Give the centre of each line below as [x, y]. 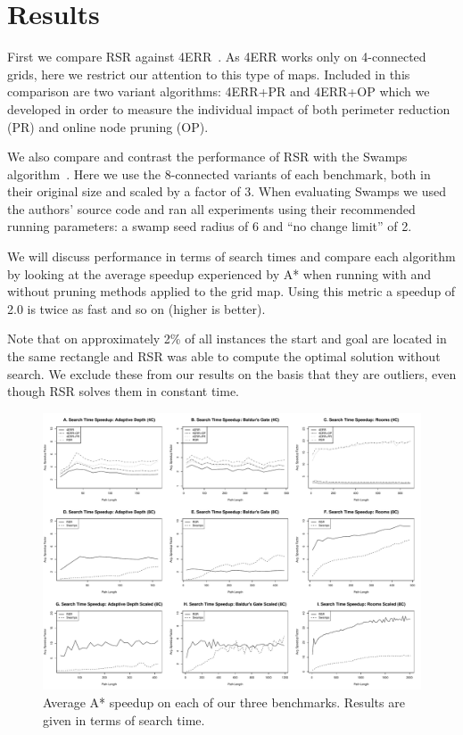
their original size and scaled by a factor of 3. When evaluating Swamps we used [227, 191]
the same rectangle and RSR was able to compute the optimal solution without [224, 356]
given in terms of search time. [124, 719]
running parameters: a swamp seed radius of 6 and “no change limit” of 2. [210, 226]
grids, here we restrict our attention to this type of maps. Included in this [209, 74]
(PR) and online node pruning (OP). [108, 126]
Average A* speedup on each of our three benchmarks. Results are [224, 702]
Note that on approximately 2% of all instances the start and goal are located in [227, 339]
